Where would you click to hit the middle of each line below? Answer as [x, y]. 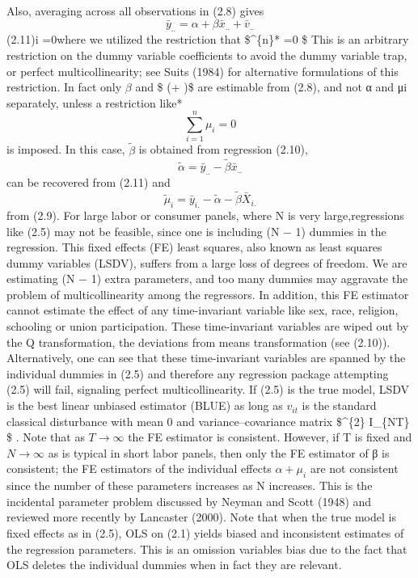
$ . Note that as [46, 437]
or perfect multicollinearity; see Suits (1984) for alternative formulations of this [203, 71]
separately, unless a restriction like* [95, 102]
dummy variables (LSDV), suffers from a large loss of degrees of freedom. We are [207, 262]
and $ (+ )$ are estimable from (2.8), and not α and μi [271, 87]
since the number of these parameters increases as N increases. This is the [190, 485]
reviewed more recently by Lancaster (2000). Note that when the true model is [201, 517]
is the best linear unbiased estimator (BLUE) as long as [145, 405]
